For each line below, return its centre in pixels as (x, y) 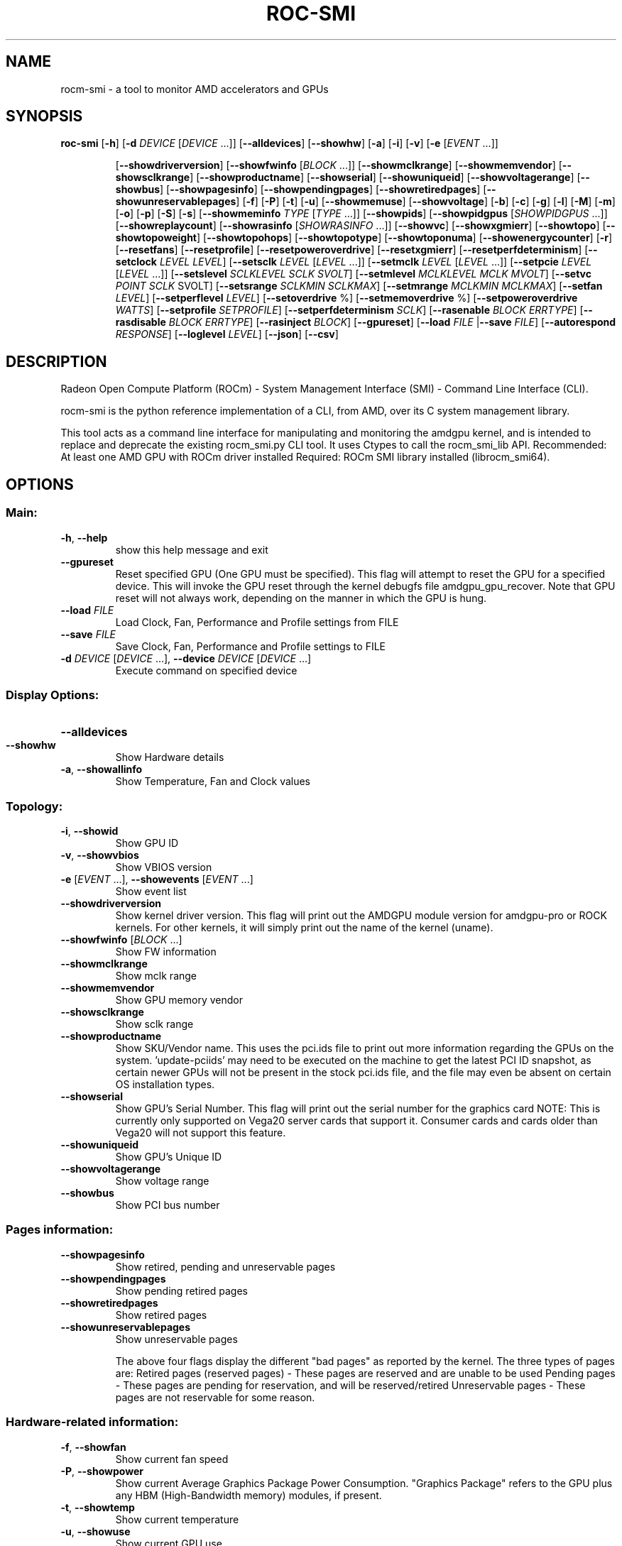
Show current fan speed (172, 1459)
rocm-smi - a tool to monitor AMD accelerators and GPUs (195, 89)
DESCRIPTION (56, 361)
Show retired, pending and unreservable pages (225, 1266)
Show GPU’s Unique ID (169, 1157)
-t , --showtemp (98, 1507)
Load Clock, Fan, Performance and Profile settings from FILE (257, 622)
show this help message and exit (192, 549)
